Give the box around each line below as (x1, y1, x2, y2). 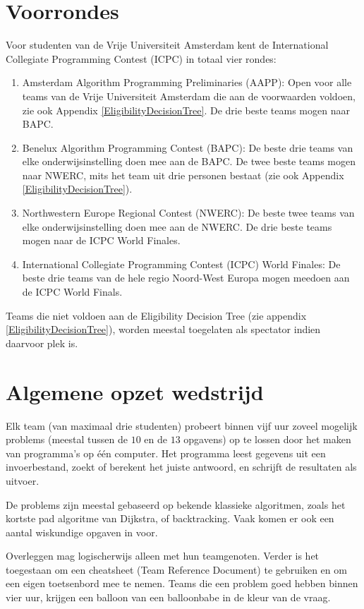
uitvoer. (6, 473, 40, 488)
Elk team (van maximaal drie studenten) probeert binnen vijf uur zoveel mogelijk (6, 418, 358, 433)
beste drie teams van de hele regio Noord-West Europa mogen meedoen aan (22, 270, 350, 285)
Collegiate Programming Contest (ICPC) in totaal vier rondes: (6, 51, 277, 66)
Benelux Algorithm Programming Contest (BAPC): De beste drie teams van (22, 140, 353, 155)
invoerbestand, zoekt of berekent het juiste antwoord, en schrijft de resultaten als (6, 459, 357, 474)
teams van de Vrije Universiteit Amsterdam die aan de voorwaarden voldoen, (22, 88, 356, 103)
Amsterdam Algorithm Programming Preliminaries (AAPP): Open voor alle (22, 75, 352, 90)
